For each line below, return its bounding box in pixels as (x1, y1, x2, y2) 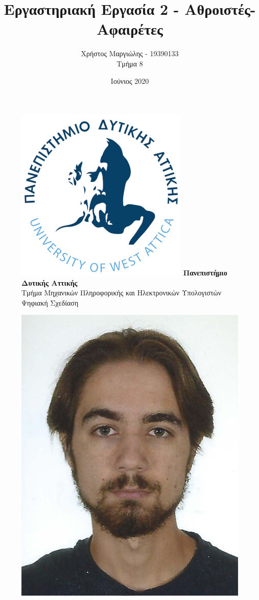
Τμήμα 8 (116, 58, 143, 68)
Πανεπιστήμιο (183, 267, 227, 278)
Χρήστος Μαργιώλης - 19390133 (81, 48, 179, 59)
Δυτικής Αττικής (21, 277, 78, 288)
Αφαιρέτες (97, 18, 163, 39)
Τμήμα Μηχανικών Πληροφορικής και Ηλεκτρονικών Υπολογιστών (21, 287, 222, 298)
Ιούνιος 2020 (110, 75, 149, 86)
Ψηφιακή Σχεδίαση (21, 297, 79, 308)
